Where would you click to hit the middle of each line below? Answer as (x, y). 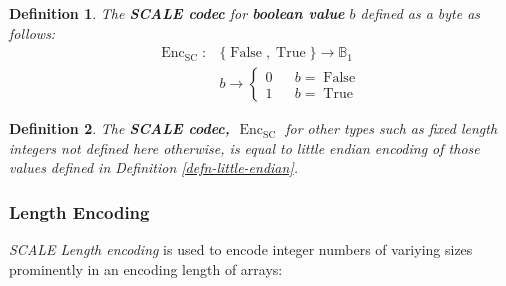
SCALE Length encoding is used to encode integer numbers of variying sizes (241, 249)
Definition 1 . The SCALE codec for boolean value (177, 13)
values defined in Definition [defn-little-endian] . (153, 167)
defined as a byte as (420, 13)
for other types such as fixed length (391, 128)
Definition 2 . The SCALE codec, (119, 128)
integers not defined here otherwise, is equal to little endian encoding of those (244, 147)
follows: (32, 32)
